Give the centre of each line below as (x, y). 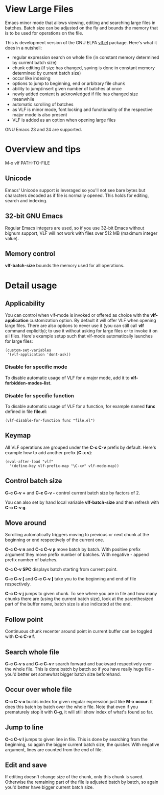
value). (12, 238)
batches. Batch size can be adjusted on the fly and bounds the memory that (82, 27)
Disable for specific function (40, 395)
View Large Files (39, 9)
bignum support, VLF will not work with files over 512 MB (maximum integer (81, 233)
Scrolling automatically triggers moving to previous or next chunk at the (77, 535)
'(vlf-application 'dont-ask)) (39, 355)
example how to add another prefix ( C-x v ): (49, 452)
